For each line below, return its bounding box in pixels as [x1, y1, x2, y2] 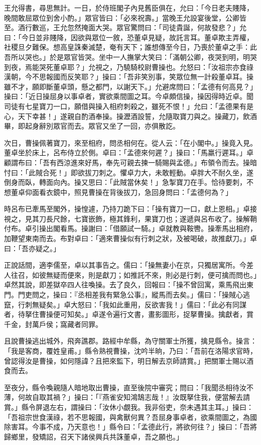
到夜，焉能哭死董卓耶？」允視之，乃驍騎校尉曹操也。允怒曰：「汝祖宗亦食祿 [4, 61, 253, 72]
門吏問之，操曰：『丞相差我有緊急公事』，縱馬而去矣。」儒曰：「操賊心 [18, 289, 243, 300]
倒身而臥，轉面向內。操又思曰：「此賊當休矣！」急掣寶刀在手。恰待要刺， [4, 177, 246, 187]
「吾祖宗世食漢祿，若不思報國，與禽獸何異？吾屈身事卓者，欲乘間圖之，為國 [4, 411, 257, 422]
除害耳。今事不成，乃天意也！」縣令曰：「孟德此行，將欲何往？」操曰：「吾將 [4, 421, 257, 432]
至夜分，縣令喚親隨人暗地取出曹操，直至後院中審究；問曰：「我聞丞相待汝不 [4, 382, 253, 392]
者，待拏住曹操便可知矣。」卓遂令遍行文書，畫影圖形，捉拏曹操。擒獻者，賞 [4, 309, 253, 319]
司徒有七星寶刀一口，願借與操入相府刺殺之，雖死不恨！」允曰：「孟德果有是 [4, 100, 253, 111]
